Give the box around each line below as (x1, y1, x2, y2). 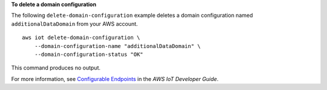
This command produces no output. (11, 64, 101, 71)
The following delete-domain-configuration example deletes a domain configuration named (11, 12, 253, 19)
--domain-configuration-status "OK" (34, 51, 144, 58)
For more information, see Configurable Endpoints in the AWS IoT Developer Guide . (11, 75, 219, 82)
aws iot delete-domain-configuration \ (22, 34, 140, 41)
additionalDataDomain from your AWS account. (11, 20, 138, 27)
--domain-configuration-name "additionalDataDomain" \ (34, 43, 201, 49)
